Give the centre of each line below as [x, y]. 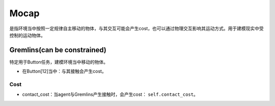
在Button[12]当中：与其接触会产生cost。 [64, 72]
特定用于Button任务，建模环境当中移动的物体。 [59, 62]
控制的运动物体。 [27, 35]
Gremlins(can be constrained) [58, 50]
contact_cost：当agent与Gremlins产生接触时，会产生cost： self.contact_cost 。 [110, 94]
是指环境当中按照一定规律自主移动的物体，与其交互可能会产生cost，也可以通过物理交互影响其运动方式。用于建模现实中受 [137, 28]
